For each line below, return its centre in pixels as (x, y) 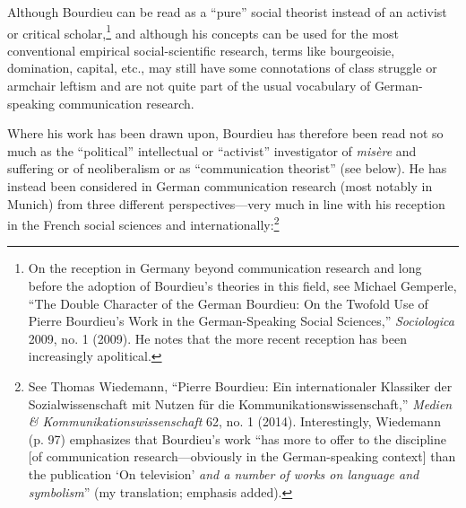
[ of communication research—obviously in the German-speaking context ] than (242, 456)
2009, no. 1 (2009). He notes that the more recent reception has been (217, 338)
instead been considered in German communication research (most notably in (220, 186)
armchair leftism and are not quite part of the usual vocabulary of (189, 86)
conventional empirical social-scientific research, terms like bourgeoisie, (201, 50)
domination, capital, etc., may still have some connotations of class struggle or (222, 68)
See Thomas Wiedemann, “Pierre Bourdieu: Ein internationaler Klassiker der (240, 386)
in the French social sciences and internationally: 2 (143, 223)
